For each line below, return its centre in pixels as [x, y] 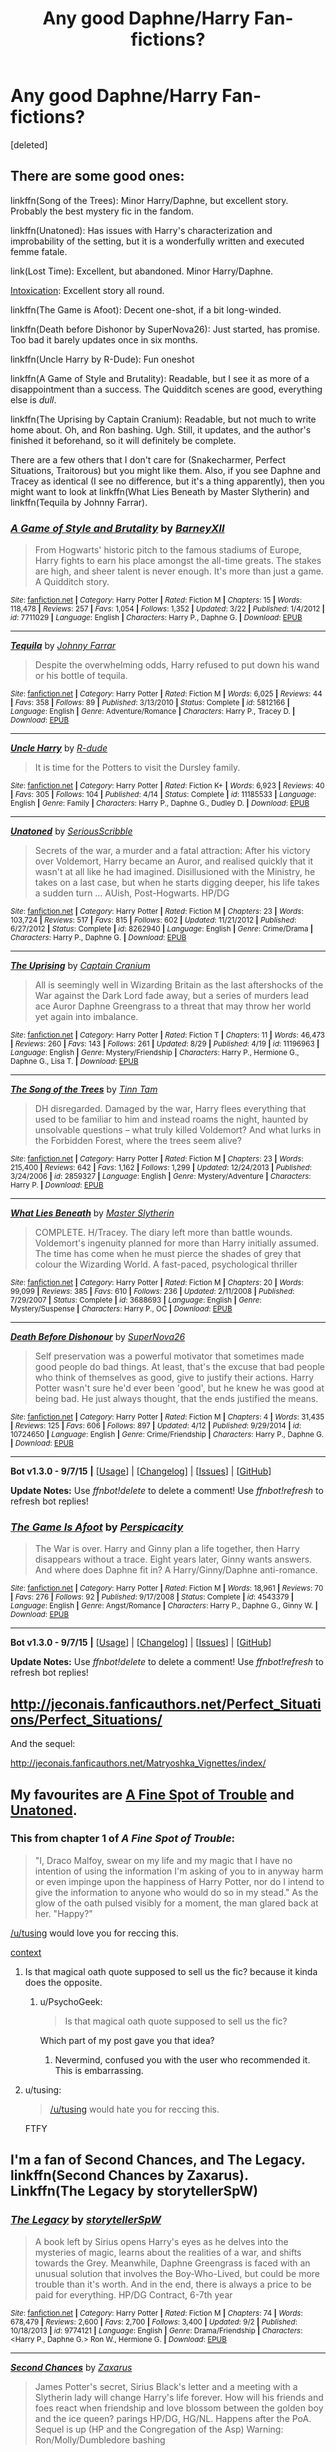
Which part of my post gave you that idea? [127, 2040]
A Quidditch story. [72, 582]
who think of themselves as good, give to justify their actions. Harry [174, 1378]
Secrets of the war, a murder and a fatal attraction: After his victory [172, 851]
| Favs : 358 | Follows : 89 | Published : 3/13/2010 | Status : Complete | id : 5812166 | [150, 703]
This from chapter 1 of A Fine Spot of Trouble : [123, 1839]
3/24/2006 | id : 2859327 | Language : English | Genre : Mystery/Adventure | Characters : [161, 1177]
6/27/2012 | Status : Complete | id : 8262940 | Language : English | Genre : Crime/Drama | [162, 929]
